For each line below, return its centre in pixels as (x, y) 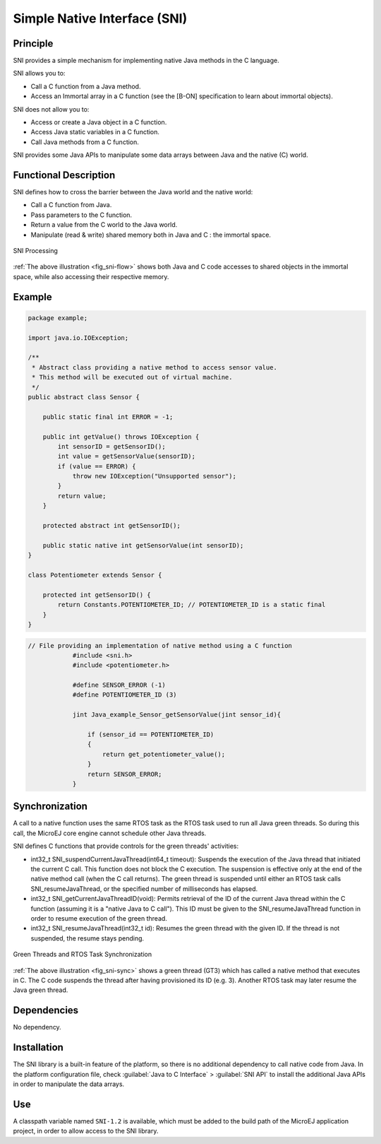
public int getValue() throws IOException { (121, 437)
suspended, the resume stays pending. (87, 938)
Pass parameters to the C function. (81, 215)
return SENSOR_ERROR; (125, 774)
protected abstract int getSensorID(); (112, 526)
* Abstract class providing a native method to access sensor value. (155, 367)
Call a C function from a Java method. (86, 86)
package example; (58, 318)
